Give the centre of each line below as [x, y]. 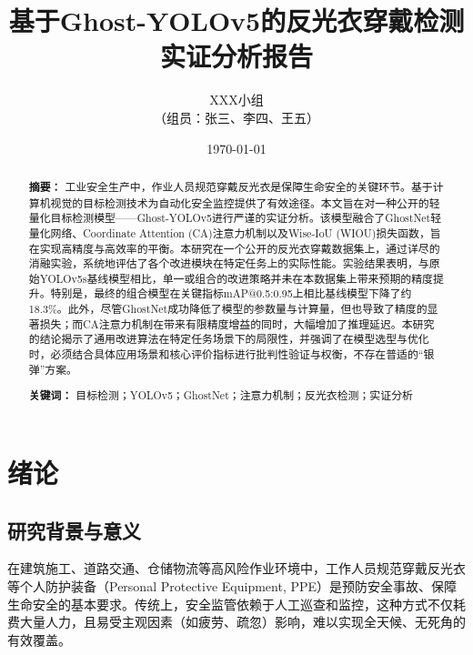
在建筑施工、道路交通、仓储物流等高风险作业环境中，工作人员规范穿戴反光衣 [236, 568]
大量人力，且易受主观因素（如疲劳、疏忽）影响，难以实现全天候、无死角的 [242, 622]
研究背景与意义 [74, 530]
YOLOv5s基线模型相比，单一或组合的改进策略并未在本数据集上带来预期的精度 [236, 278]
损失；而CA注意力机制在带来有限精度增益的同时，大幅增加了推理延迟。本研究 [237, 323]
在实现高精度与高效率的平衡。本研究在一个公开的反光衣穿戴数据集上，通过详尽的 [234, 248]
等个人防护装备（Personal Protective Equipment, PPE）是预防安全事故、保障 [232, 585]
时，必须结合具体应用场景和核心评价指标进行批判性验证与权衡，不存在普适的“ [226, 354]
